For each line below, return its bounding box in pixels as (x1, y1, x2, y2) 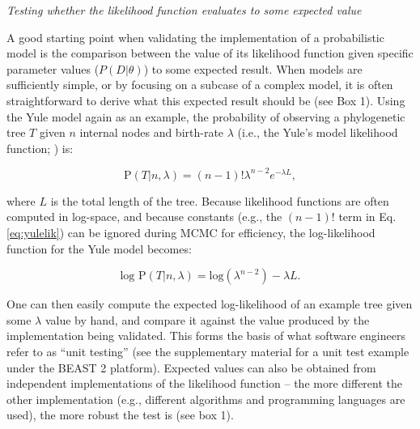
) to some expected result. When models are (143, 60, 363, 77)
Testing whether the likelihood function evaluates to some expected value (6, 2, 362, 18)
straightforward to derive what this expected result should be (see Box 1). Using (6, 91, 405, 108)
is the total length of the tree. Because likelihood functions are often (50, 192, 389, 209)
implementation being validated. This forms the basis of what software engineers (6, 327, 405, 344)
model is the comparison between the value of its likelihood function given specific (6, 45, 414, 62)
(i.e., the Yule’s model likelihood (237, 124, 398, 141)
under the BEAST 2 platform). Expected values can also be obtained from (6, 359, 376, 376)
